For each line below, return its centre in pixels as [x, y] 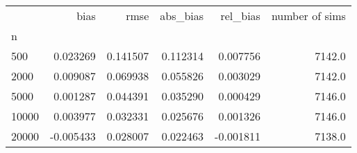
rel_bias [240, 16]
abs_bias [182, 16]
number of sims [308, 16]
